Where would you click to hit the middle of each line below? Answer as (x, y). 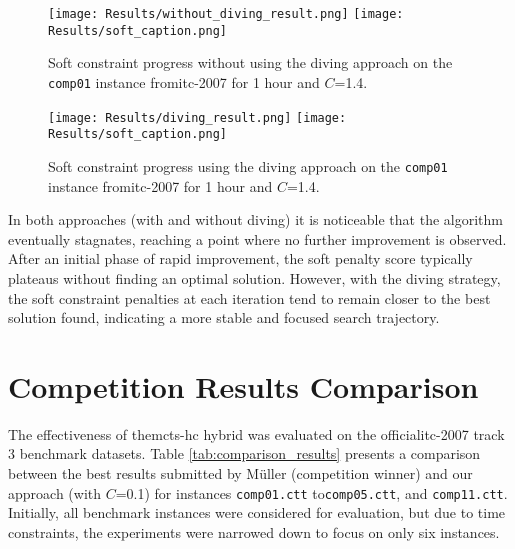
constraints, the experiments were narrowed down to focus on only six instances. (254, 531)
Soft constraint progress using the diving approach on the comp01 (248, 165)
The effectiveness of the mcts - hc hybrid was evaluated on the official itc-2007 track (256, 433)
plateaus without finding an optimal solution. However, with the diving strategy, (254, 277)
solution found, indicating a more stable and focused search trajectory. (224, 317)
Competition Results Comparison (243, 385)
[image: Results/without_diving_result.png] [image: (226, 14)
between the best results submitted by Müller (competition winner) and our (240, 473)
